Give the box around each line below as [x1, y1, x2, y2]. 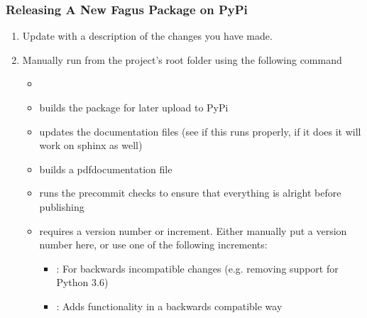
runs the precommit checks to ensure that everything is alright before [39, 185, 341, 200]
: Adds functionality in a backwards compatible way [56, 298, 283, 313]
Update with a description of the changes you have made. [22, 28, 273, 43]
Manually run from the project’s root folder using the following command [22, 52, 342, 67]
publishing [39, 199, 84, 214]
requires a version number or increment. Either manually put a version [39, 223, 347, 238]
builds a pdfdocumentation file [39, 161, 172, 176]
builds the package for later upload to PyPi [39, 100, 229, 114]
